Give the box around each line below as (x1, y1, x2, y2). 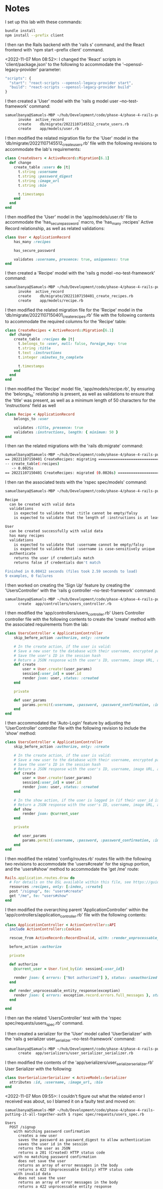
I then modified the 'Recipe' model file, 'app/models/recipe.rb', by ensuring (5, 386, 155, 392)
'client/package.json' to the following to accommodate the (5, 61, 121, 67)
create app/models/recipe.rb (17, 298, 83, 303)
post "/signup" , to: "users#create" (9, 889, 83, 894)
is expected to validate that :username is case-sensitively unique (14, 547, 155, 552)
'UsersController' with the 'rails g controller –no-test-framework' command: (5, 587, 156, 593)
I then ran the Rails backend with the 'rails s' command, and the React (5, 42, 145, 48)
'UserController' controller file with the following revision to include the (5, 725, 147, 731)
